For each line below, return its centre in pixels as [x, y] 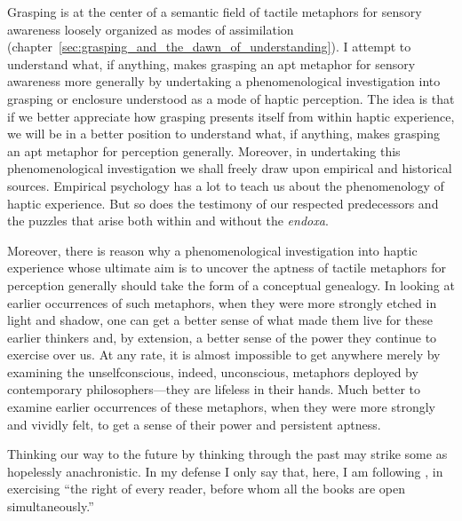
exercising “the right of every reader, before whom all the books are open [207, 489]
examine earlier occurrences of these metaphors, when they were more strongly [222, 407]
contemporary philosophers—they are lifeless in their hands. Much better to [214, 389]
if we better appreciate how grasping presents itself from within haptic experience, [231, 116]
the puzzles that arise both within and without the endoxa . [168, 221]
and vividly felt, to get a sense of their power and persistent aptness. [194, 424]
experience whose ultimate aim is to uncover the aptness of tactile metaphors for [227, 268]
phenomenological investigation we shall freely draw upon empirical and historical [230, 168]
